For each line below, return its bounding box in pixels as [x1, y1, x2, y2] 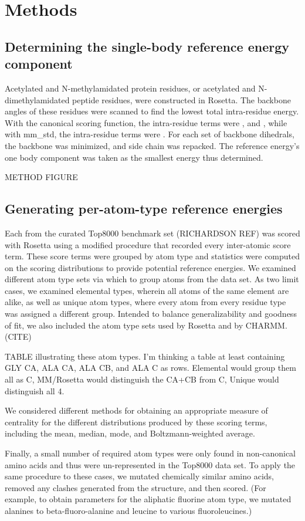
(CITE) [5, 330, 32, 343]
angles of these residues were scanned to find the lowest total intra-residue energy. [5, 105, 299, 117]
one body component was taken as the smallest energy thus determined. [5, 151, 263, 163]
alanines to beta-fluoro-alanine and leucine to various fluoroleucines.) [5, 504, 252, 516]
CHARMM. [245, 319, 287, 331]
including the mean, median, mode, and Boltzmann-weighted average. [5, 427, 255, 439]
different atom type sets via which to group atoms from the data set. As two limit [5, 273, 299, 285]
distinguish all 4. [5, 384, 65, 397]
